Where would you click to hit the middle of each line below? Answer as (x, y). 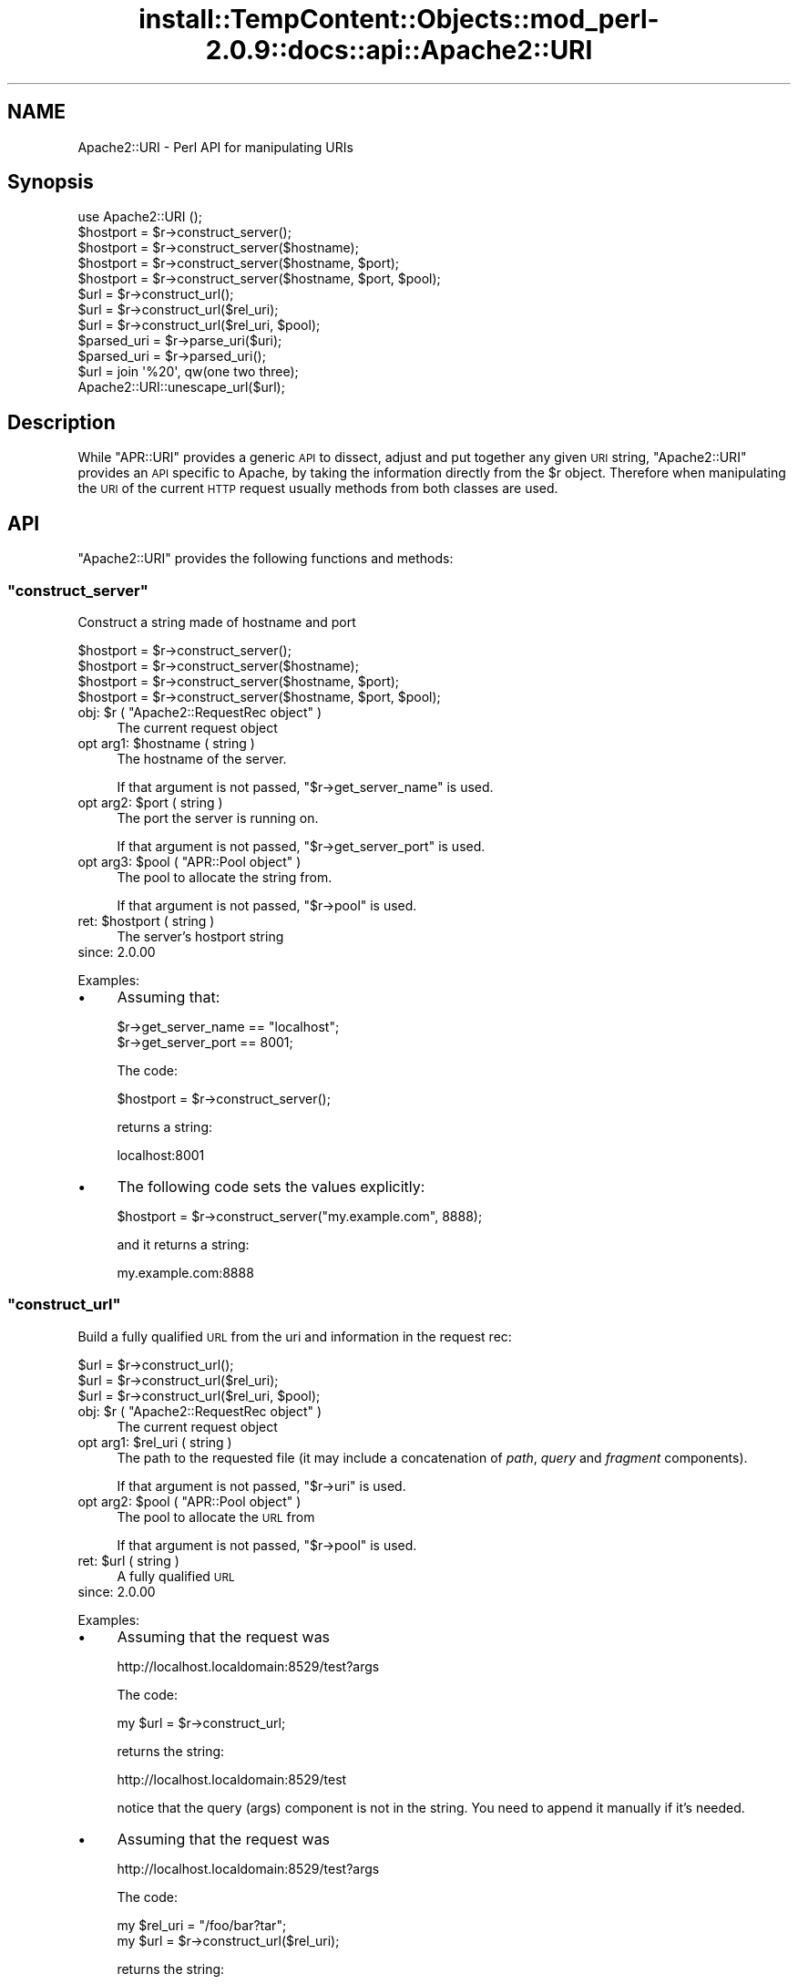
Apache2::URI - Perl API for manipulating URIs (215, 147)
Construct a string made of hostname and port (217, 622)
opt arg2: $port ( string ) (150, 802)
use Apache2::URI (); (140, 217)
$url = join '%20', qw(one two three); (188, 372)
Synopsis (51, 182)
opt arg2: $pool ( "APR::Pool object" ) (189, 1501)
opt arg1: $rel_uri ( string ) (155, 1442)
